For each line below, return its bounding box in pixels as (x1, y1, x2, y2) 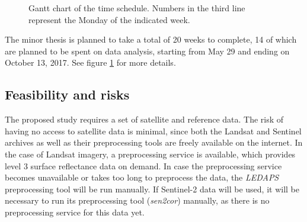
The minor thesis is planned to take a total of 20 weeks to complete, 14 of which (5, 33, 297, 46)
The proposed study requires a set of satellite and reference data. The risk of (5, 113, 284, 126)
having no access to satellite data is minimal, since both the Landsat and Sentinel (5, 124, 302, 137)
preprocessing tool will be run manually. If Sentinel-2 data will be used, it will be (5, 182, 299, 195)
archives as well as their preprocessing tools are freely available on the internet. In (5, 136, 303, 149)
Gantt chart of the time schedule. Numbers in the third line (28, 2, 245, 14)
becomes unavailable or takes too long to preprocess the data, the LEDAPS (5, 171, 279, 184)
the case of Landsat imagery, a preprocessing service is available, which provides (5, 147, 296, 160)
